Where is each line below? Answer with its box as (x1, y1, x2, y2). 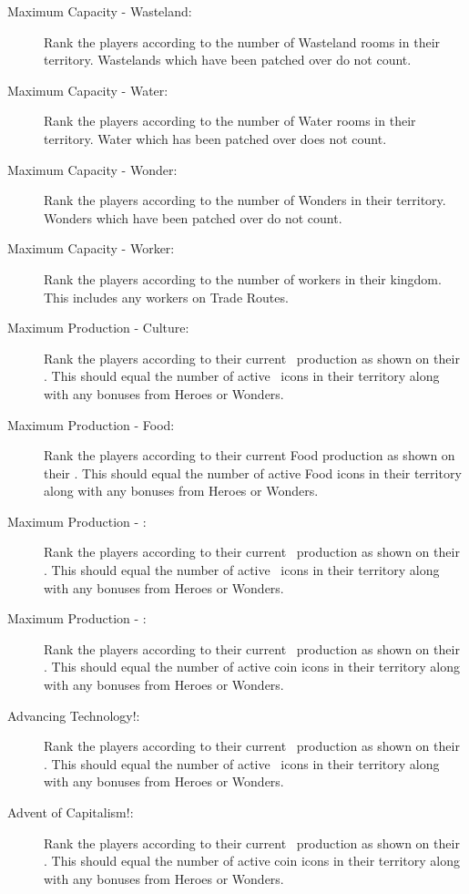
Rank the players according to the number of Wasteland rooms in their (44, 32, 441, 51)
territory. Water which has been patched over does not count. (44, 128, 387, 148)
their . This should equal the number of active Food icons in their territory (44, 463, 462, 482)
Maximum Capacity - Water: (7, 80, 168, 99)
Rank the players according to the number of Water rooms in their (44, 111, 416, 130)
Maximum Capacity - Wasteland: (7, 2, 192, 20)
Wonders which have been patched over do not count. (44, 208, 342, 227)
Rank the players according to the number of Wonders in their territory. (44, 190, 446, 210)
